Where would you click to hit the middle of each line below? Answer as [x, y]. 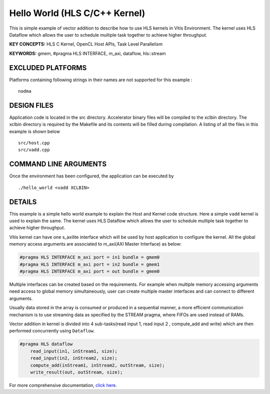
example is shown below [34, 131]
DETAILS [23, 202]
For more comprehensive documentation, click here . [63, 385]
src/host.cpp [34, 143]
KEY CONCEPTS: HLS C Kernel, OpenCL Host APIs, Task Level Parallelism [86, 44]
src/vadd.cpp [34, 150]
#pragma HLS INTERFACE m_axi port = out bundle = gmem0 [90, 271]
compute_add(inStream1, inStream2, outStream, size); [97, 365]
